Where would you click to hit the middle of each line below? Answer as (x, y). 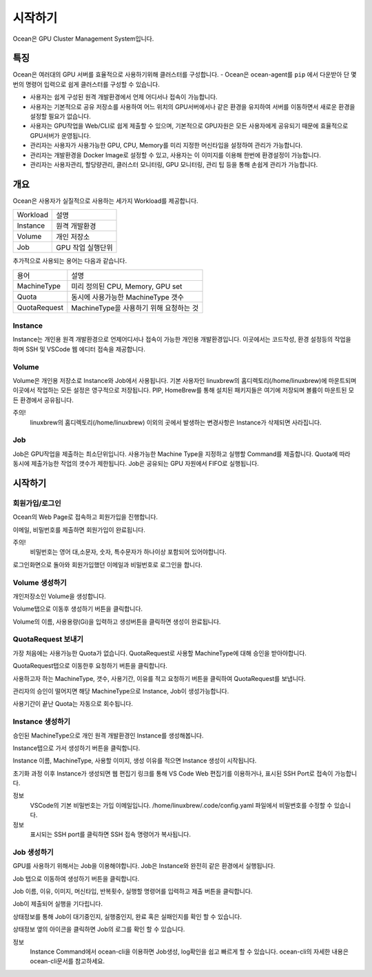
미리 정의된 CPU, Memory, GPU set (127, 286)
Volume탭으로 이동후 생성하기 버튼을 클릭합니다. (78, 609)
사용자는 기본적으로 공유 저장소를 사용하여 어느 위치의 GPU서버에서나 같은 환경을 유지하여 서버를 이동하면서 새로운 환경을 (193, 106)
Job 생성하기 (33, 852)
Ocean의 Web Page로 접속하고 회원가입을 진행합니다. (85, 517)
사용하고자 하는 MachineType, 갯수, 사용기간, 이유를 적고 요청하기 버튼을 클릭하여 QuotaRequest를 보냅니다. (159, 678)
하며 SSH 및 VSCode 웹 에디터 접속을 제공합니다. (79, 349)
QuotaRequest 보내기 (48, 640)
